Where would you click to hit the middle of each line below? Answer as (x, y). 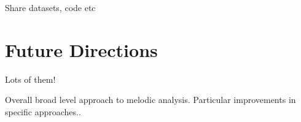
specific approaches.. (43, 111)
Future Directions (81, 49)
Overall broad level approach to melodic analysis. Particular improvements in (150, 100)
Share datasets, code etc (50, 7)
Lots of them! (30, 79)
